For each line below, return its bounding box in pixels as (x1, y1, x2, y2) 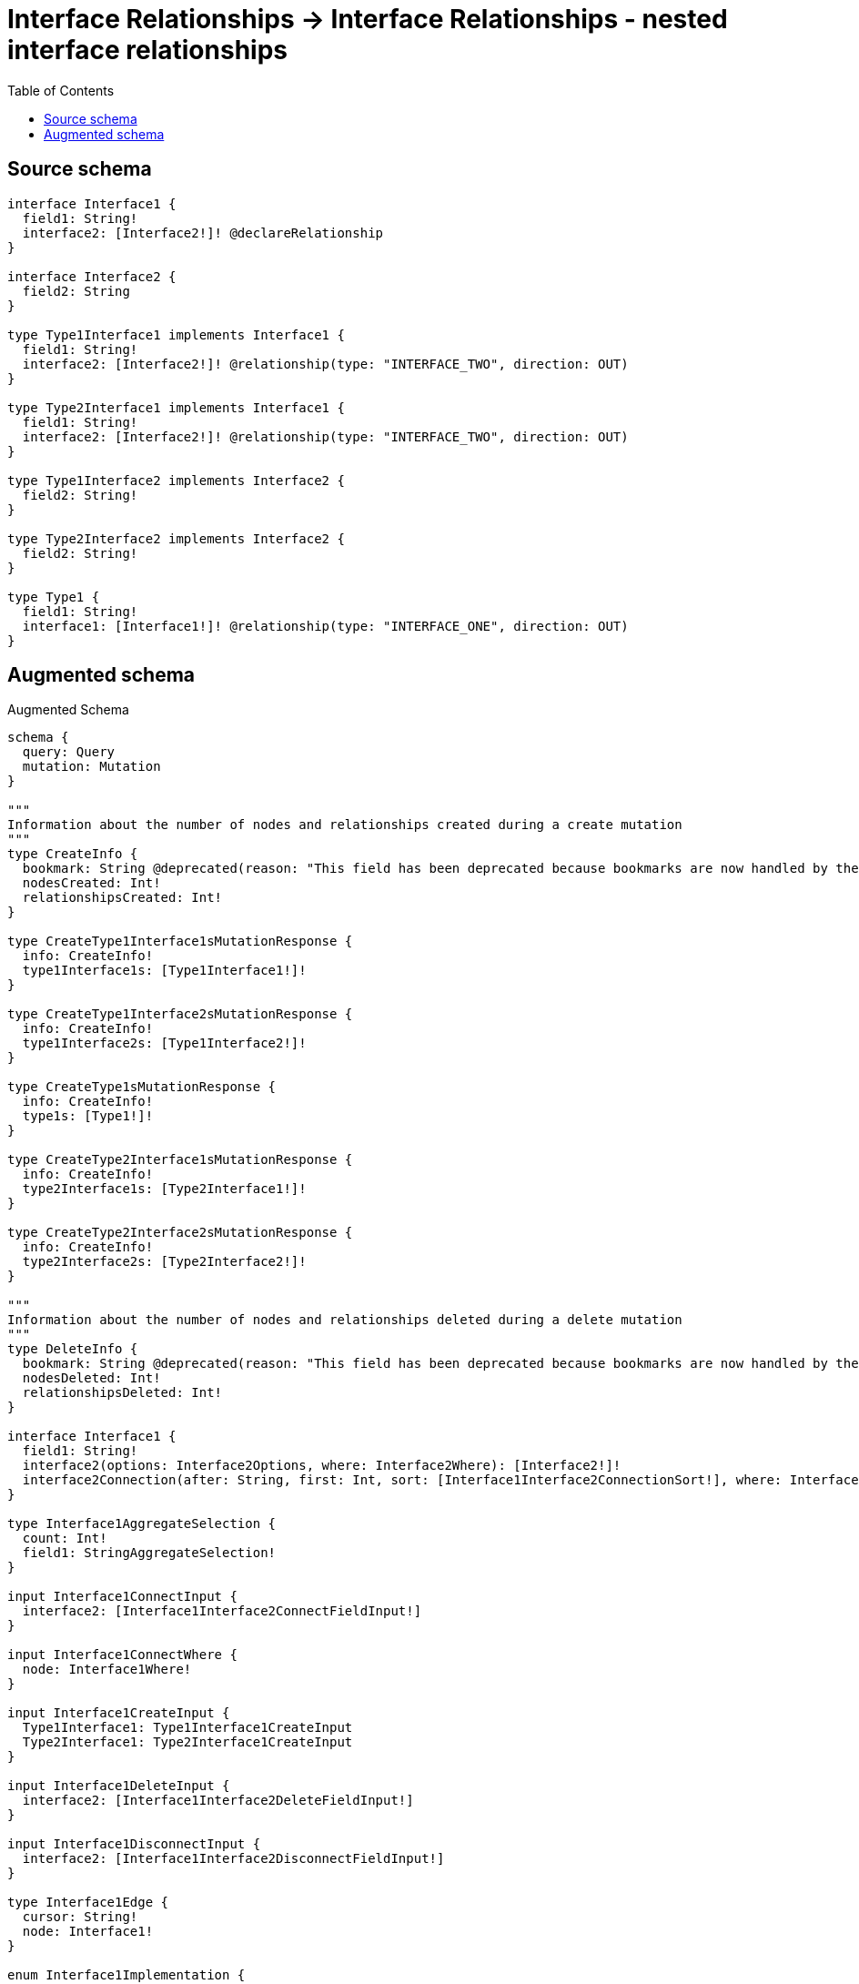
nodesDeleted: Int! (22, 1371, 161, 1386)
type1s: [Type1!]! (22, 1108, 154, 1124)
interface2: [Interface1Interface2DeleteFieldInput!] (22, 1793, 414, 1808)
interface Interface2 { (7, 268, 177, 284)
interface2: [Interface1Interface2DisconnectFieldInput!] (22, 1851, 445, 1867)
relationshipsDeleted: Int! (22, 1385, 223, 1401)
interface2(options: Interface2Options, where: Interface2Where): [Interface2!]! (22, 1458, 622, 1473)
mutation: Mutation (22, 759, 161, 774)
